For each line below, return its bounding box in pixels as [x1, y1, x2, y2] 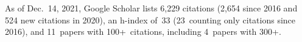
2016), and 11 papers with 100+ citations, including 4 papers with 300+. [5, 25, 281, 38]
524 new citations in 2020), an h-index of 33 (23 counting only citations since [5, 13, 296, 26]
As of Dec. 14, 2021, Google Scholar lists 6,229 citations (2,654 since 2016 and [5, 2, 298, 14]
